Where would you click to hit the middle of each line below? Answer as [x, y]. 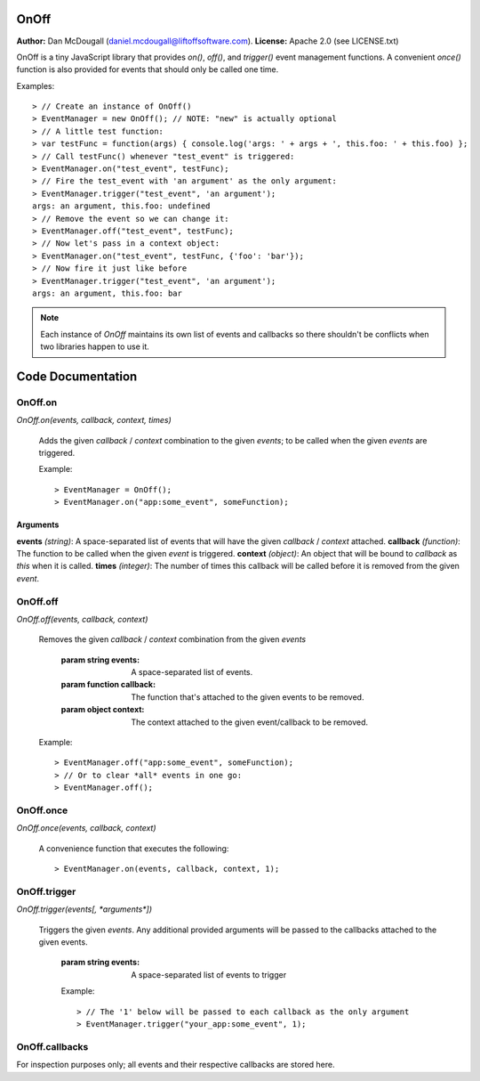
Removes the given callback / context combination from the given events [172, 639]
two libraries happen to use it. [95, 346]
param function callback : [108, 685]
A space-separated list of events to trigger [209, 974]
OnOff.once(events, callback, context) [86, 828]
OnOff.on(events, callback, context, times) [94, 420]
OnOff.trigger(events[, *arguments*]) [84, 909]
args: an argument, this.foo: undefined [121, 206]
